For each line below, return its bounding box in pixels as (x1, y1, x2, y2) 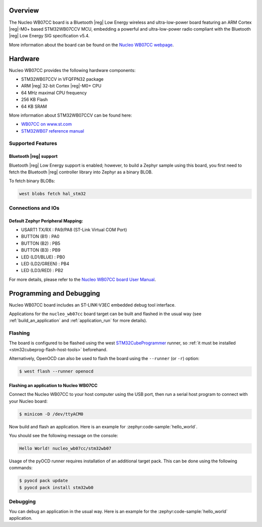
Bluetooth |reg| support (9, 153, 58, 159)
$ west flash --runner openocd (19, 369, 94, 374)
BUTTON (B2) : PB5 (21, 240, 61, 246)
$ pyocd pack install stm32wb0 (19, 485, 94, 490)
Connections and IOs (9, 204, 60, 211)
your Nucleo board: (9, 398, 48, 404)
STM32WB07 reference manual (21, 128, 84, 134)
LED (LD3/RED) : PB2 (21, 268, 64, 273)
